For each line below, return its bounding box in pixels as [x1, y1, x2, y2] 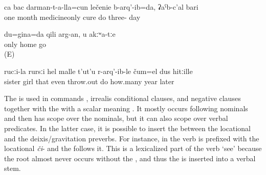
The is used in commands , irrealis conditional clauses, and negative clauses [4, 93, 241, 104]
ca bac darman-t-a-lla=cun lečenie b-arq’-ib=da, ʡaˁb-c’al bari [4, 2, 198, 12]
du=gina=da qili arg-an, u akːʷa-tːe [4, 29, 116, 39]
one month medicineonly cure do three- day [4, 11, 141, 22]
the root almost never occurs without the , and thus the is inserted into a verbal [4, 153, 256, 163]
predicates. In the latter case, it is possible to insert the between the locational [4, 122, 251, 133]
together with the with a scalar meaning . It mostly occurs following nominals [4, 103, 248, 113]
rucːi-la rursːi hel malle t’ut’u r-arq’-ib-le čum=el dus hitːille [4, 65, 193, 76]
